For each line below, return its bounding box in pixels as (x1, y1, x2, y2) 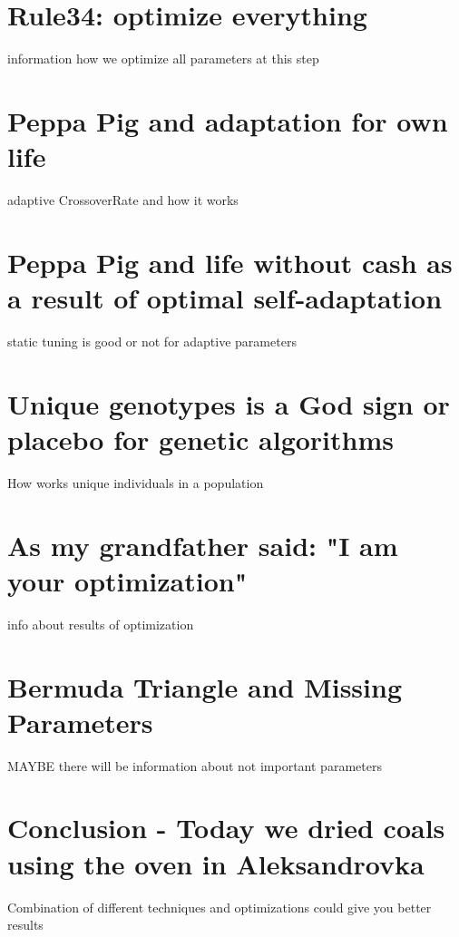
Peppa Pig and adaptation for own (7, 102, 448, 139)
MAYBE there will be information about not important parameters (7, 756, 382, 775)
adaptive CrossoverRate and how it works (7, 190, 239, 210)
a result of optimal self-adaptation (7, 279, 443, 316)
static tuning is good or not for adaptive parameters (7, 331, 297, 350)
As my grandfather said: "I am (7, 526, 398, 563)
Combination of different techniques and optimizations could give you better (7, 897, 432, 916)
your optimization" (7, 561, 248, 599)
